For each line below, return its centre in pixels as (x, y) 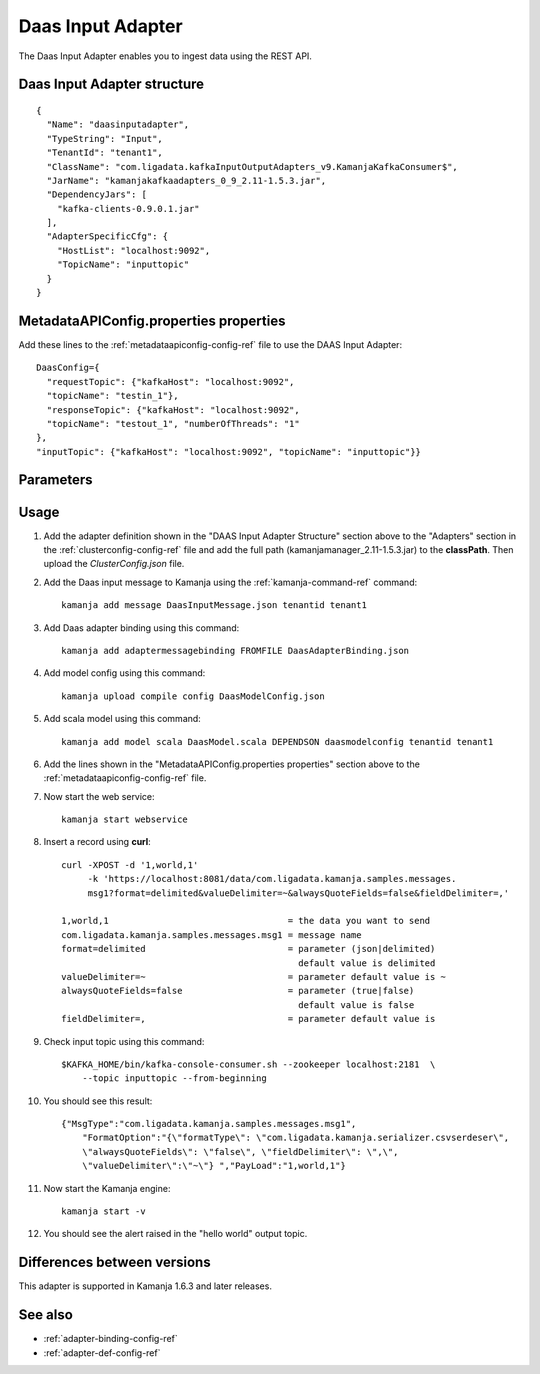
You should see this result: (98, 1101)
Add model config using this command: (124, 673)
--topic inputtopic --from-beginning (174, 1078)
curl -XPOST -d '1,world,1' (130, 864)
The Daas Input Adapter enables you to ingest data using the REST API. (165, 56)
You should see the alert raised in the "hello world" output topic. (175, 1234)
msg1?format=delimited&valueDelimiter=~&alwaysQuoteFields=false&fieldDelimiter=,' (298, 893)
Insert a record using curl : (97, 842)
